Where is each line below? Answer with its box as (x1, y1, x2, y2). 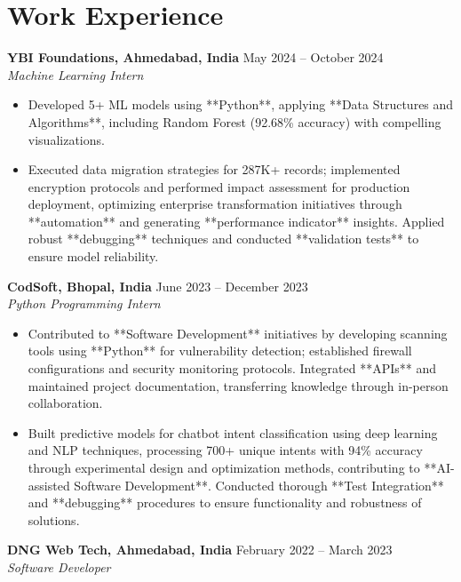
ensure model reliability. (28, 247, 159, 266)
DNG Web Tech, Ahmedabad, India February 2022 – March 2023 (7, 540, 393, 559)
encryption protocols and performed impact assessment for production (28, 177, 410, 195)
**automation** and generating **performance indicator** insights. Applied (28, 211, 445, 230)
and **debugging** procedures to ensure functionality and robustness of (28, 493, 422, 512)
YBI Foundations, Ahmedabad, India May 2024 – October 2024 (7, 48, 384, 67)
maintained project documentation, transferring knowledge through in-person (28, 376, 449, 395)
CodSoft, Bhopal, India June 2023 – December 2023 (7, 276, 308, 295)
